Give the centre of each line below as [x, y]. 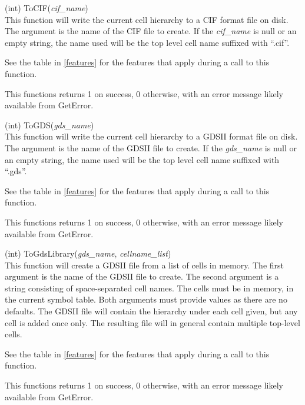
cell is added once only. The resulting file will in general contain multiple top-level [152, 322]
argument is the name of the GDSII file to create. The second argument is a [142, 276]
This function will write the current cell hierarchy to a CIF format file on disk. [147, 19]
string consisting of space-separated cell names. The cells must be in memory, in [149, 288]
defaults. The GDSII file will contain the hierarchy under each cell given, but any [151, 311]
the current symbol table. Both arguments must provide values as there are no [146, 299]
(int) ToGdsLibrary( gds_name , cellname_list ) [88, 253]
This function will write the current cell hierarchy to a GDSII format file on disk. [151, 136]
